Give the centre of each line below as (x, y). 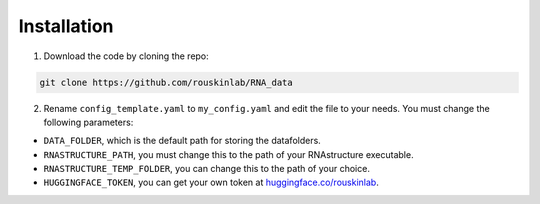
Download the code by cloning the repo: (126, 56)
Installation (66, 26)
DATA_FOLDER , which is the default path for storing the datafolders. (182, 141)
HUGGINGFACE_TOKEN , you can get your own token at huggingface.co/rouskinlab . (211, 182)
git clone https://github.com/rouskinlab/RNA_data (166, 82)
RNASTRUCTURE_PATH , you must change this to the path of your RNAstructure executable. (228, 154)
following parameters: (88, 122)
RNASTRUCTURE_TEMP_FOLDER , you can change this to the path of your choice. (206, 169)
